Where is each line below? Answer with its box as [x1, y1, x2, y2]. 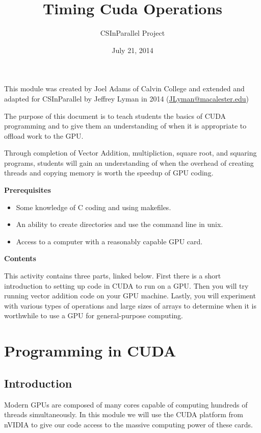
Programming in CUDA [4, 340, 176, 361]
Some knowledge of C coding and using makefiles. [16, 201, 171, 212]
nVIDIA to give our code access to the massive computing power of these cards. [4, 419, 253, 429]
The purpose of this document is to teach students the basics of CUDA [4, 110, 226, 121]
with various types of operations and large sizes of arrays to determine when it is [4, 300, 257, 311]
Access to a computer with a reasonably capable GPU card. [16, 236, 203, 246]
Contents [4, 253, 36, 264]
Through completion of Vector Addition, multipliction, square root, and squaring [4, 147, 257, 158]
